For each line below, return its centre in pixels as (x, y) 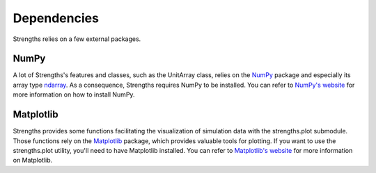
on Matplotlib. (33, 160)
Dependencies (56, 18)
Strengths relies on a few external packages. (77, 39)
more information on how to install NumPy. (74, 94)
